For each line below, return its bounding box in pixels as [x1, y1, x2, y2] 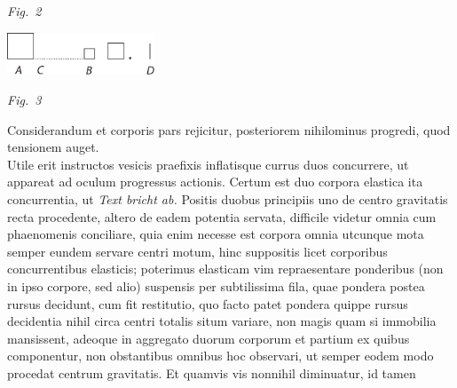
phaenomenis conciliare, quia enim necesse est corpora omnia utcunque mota [7, 225, 424, 243]
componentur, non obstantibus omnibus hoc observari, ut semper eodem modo [7, 346, 434, 365]
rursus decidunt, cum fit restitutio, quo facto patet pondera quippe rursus [7, 294, 408, 313]
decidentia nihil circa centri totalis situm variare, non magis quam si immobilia [7, 312, 437, 330]
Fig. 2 [7, 2, 42, 20]
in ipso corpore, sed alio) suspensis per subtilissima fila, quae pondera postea [7, 277, 425, 295]
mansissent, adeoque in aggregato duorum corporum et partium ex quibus [7, 329, 410, 347]
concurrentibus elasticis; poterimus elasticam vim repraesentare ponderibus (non [7, 259, 444, 278]
